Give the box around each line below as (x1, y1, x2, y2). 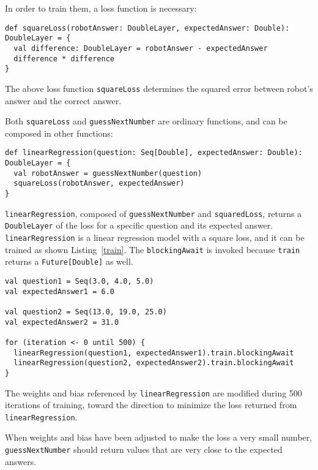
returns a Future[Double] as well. (5, 255, 133, 268)
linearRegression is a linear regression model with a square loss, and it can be (5, 230, 305, 243)
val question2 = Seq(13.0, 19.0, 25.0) (5, 307, 167, 316)
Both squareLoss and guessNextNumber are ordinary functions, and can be (5, 115, 287, 127)
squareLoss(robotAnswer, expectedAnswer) (13, 179, 185, 188)
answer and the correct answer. (5, 94, 122, 107)
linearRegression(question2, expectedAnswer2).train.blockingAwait (13, 358, 294, 368)
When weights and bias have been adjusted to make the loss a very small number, (5, 431, 312, 444)
